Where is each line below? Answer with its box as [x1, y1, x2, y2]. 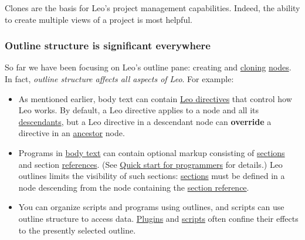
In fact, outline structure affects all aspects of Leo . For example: [5, 73, 234, 84]
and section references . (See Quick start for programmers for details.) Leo [18, 158, 283, 170]
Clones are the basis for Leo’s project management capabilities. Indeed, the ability [5, 2, 300, 13]
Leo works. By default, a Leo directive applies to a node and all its [18, 104, 259, 116]
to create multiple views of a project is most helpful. [5, 13, 192, 25]
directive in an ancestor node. [18, 127, 125, 139]
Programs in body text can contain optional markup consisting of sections [18, 146, 285, 158]
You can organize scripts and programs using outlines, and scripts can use [18, 201, 284, 213]
